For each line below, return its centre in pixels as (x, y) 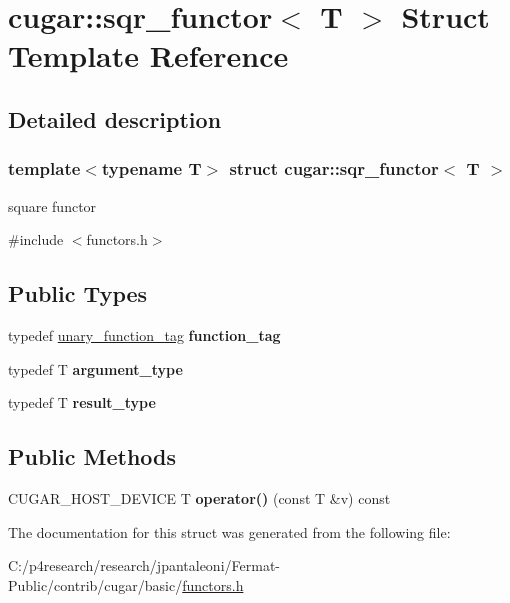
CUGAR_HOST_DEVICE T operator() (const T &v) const (199, 497)
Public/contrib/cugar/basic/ (95, 584)
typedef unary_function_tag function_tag (144, 334)
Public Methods (92, 456)
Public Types (78, 293)
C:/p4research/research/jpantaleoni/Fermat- (144, 565)
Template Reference (148, 55)
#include (36, 239)
